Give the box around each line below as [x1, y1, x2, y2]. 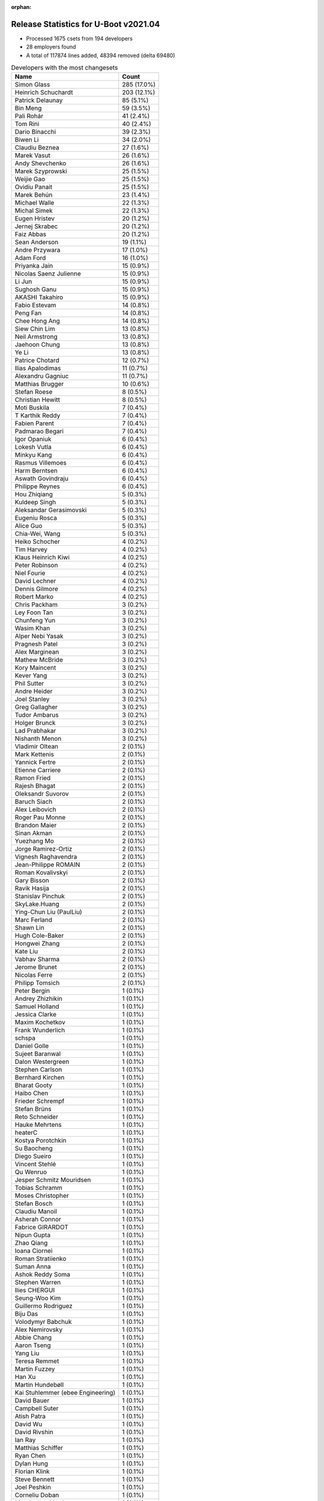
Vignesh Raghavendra [14, 853, 77, 861]
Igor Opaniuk [14, 435, 52, 444]
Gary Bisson [14, 877, 49, 885]
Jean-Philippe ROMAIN [14, 860, 80, 869]
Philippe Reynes [14, 482, 60, 491]
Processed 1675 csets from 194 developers [26, 35, 133, 42]
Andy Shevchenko [14, 159, 67, 168]
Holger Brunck [14, 719, 56, 727]
